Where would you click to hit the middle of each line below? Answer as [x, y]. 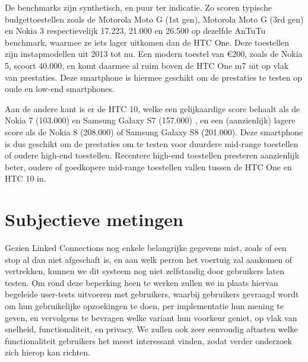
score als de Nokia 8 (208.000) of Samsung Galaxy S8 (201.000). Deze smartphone [154, 131]
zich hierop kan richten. [47, 352]
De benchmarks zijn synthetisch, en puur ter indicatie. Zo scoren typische [138, 7]
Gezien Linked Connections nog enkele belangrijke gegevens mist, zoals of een [146, 248]
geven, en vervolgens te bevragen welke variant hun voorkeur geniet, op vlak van [151, 317]
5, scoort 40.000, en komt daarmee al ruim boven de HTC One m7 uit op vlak [147, 65]
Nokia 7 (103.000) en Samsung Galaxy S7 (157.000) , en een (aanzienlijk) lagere [150, 120]
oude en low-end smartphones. [60, 89]
